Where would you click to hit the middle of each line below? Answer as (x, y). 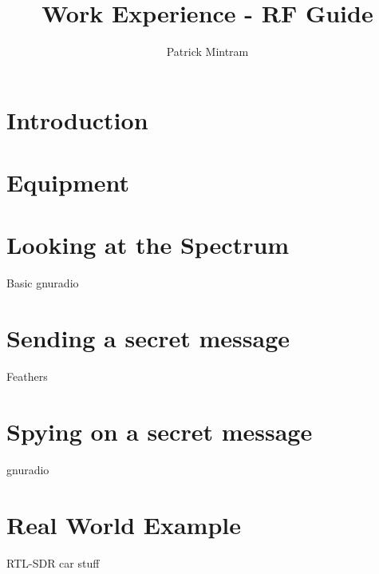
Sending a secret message (148, 338)
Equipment (68, 182)
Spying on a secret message (160, 431)
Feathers (27, 376)
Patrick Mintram (207, 51)
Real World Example (124, 524)
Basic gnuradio (43, 283)
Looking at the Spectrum (148, 245)
